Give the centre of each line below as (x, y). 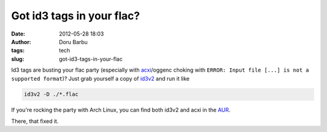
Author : (21, 42)
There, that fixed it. (35, 121)
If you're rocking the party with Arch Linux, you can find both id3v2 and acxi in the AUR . (121, 110)
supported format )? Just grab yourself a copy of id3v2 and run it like (101, 78)
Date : (18, 34)
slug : (18, 59)
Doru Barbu (73, 42)
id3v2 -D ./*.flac (51, 94)
